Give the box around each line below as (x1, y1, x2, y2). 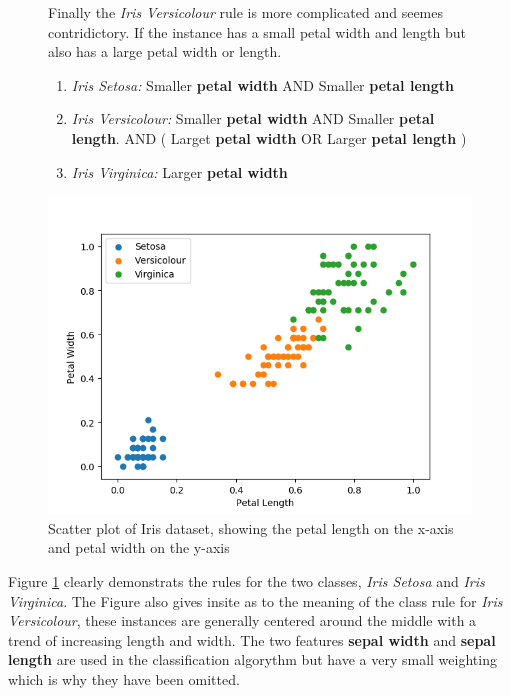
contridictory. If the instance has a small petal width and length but (48, 21, 467, 42)
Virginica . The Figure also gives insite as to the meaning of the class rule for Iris (8, 590, 503, 611)
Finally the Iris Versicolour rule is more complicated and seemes (48, 2, 444, 22)
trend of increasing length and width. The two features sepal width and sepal (8, 629, 496, 650)
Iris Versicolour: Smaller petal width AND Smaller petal (71, 108, 435, 129)
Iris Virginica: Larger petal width (71, 161, 288, 182)
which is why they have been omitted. (8, 668, 240, 689)
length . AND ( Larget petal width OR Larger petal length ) (71, 127, 467, 148)
